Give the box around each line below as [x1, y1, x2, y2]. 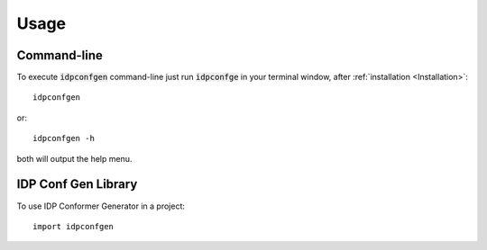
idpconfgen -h [32, 133, 95, 144]
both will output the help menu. [16, 153, 133, 164]
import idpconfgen [32, 221, 115, 231]
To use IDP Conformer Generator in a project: [16, 201, 185, 211]
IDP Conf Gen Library [16, 176, 138, 192]
